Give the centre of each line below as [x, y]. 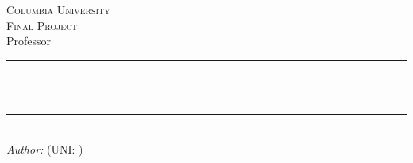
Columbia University [58, 9]
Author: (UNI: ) [45, 148]
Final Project [42, 25]
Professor [29, 41]
